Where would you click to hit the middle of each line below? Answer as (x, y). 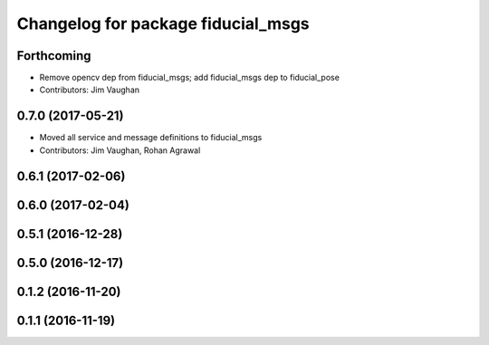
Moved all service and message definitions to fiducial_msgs (151, 138)
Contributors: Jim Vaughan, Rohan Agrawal (120, 150)
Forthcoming (54, 56)
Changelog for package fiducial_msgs (163, 24)
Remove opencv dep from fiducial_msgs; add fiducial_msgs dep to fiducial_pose (189, 78)
